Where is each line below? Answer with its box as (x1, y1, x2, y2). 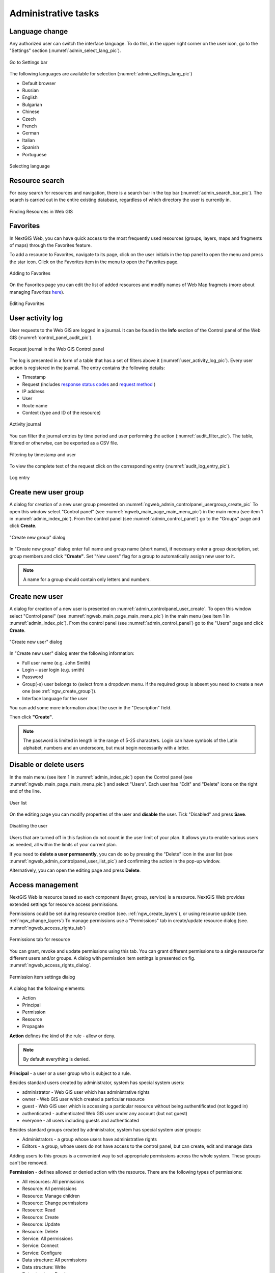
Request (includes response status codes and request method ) (22, 381, 156, 387)
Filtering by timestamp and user (9, 451, 76, 458)
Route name (22, 402, 48, 408)
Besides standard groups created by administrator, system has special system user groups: (9, 1127, 201, 1133)
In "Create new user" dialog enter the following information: (9, 650, 134, 656)
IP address (22, 388, 45, 394)
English (22, 94, 38, 100)
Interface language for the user (22, 695, 88, 701)
